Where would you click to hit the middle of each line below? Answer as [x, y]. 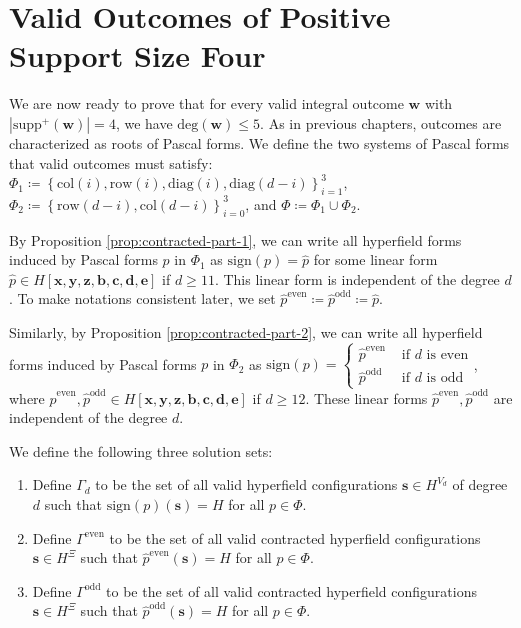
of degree [480, 484]
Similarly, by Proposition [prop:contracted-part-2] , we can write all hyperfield [246, 332]
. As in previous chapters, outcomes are [381, 122]
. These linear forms [366, 397]
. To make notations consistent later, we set [142, 298]
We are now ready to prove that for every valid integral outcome [206, 103]
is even [447, 354]
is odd [445, 378]
